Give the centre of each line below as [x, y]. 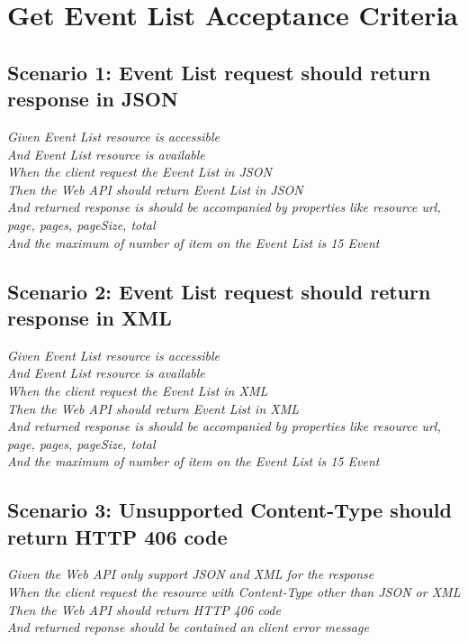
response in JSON [93, 99]
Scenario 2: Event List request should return [219, 291]
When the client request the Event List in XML [138, 390]
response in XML [90, 317]
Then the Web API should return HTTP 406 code [144, 609]
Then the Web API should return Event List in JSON [155, 189]
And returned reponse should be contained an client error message [188, 627]
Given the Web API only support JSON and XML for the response [191, 574]
